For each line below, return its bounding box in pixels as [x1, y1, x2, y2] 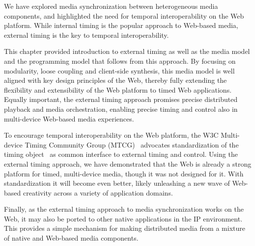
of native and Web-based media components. [4, 233, 139, 243]
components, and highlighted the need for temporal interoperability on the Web [4, 10, 244, 21]
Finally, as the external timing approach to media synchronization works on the [4, 204, 244, 214]
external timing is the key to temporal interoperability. [4, 29, 169, 40]
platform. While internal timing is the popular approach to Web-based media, [4, 20, 238, 30]
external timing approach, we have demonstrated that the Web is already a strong [4, 158, 252, 169]
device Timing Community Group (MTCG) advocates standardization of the [4, 139, 239, 149]
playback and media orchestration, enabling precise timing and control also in [4, 103, 238, 114]
